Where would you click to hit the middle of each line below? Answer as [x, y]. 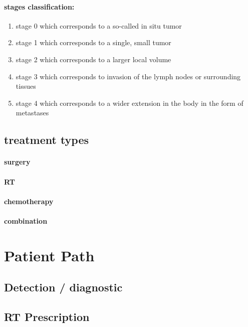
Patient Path [49, 255]
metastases [32, 113]
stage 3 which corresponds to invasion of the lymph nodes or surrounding [128, 76]
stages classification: [39, 6]
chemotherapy [29, 201]
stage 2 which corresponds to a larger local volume [93, 59]
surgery [17, 162]
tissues [26, 86]
